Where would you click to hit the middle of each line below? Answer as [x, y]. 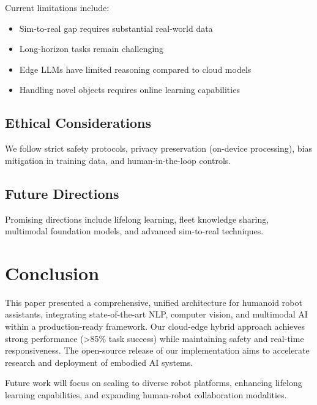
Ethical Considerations [78, 123]
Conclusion [52, 273]
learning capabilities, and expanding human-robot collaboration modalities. [146, 395]
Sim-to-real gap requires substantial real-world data [116, 28]
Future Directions [62, 193]
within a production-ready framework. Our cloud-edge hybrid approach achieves [155, 326]
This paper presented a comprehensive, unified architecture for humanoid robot [154, 302]
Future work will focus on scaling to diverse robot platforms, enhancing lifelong [154, 383]
